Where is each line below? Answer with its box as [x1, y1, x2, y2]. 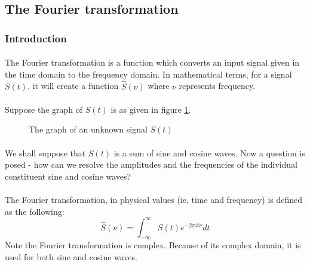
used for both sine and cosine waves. [5, 251, 137, 263]
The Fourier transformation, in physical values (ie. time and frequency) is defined [5, 193, 303, 205]
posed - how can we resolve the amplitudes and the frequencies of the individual [5, 158, 297, 171]
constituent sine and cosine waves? [5, 170, 131, 182]
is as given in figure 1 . [111, 103, 191, 115]
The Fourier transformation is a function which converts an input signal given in [5, 56, 300, 69]
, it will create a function [27, 79, 119, 92]
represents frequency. [179, 79, 256, 92]
